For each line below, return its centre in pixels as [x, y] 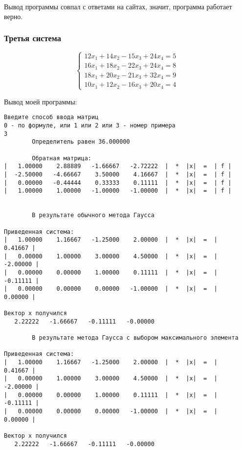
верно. [13, 16]
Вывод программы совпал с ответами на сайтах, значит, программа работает [118, 6]
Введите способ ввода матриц [51, 117]
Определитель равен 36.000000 [81, 142]
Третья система [33, 38]
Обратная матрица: [62, 158]
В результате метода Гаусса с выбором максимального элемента [135, 338]
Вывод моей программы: [41, 101]
